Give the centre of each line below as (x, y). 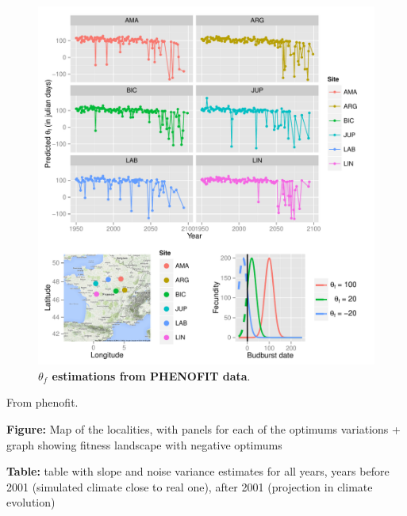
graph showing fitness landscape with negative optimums (144, 444)
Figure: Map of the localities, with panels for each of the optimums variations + (203, 429)
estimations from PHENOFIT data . (151, 375)
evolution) (31, 502)
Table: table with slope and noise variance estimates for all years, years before (198, 471)
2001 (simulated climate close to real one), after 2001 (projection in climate (190, 486)
